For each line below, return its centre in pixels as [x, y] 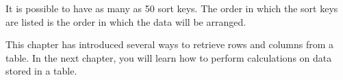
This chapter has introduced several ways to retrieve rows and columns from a [170, 44]
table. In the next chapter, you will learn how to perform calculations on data [169, 57]
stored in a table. [41, 71]
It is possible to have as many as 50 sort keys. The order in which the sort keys [172, 8]
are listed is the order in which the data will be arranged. [126, 21]
